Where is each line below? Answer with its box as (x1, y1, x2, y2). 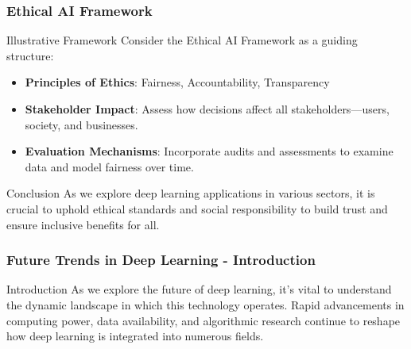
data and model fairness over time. (25, 158, 194, 174)
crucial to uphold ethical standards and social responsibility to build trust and (6, 200, 388, 217)
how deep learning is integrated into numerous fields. (6, 328, 264, 344)
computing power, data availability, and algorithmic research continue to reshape (6, 312, 401, 328)
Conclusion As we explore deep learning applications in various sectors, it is (6, 185, 375, 201)
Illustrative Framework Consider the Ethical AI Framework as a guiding (6, 32, 358, 48)
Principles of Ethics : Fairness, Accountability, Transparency (25, 74, 330, 90)
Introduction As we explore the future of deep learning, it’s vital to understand (6, 281, 392, 297)
